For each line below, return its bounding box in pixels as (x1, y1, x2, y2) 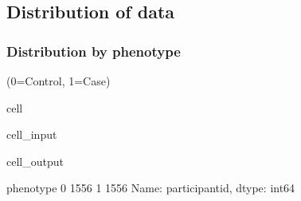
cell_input (6, 126, 57, 143)
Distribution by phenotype (6, 41, 181, 61)
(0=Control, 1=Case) (6, 73, 111, 89)
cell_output (6, 152, 64, 169)
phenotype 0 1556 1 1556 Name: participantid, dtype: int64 (6, 179, 295, 196)
